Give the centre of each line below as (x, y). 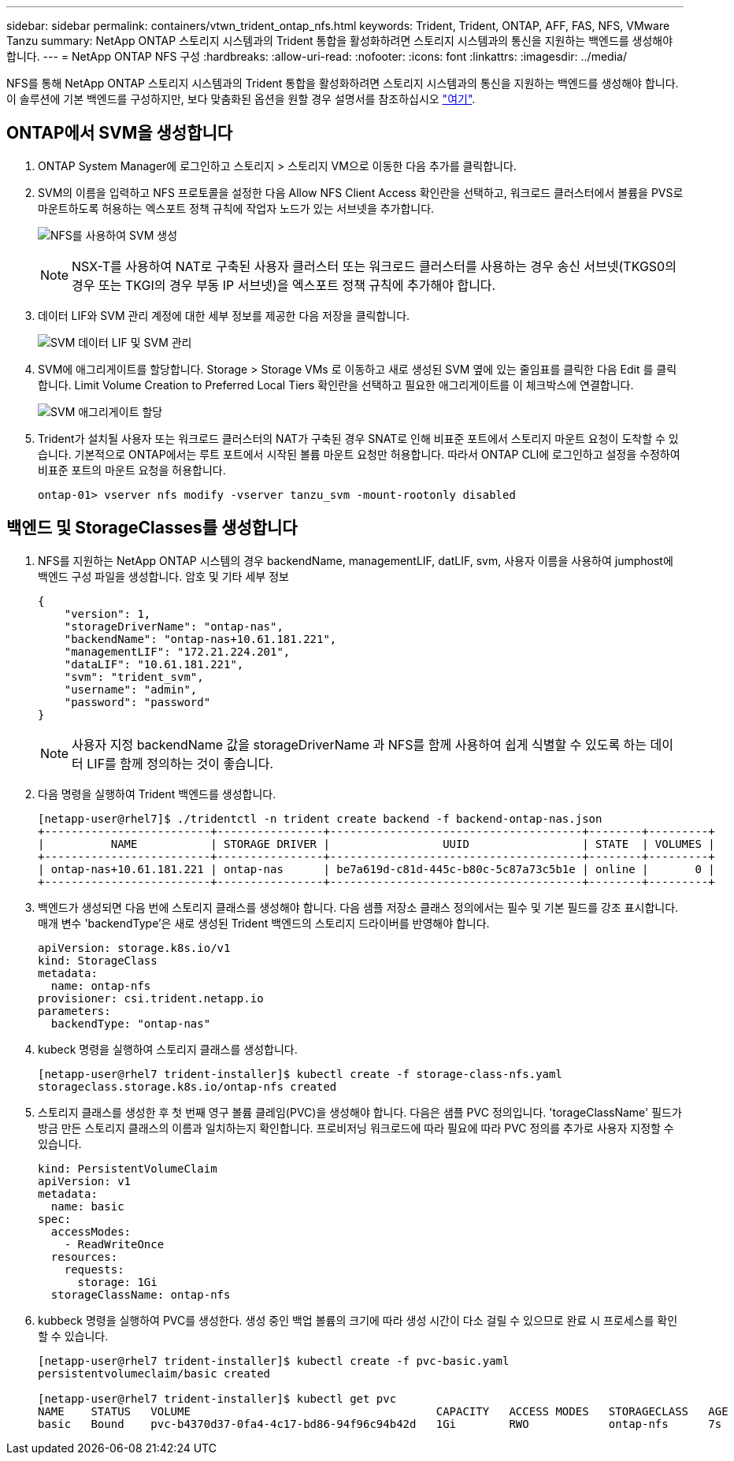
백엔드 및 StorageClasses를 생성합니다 (152, 528)
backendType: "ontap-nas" (131, 1023)
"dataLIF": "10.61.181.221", (154, 664)
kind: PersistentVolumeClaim (128, 1168)
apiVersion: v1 (85, 1181)
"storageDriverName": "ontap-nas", (174, 626)
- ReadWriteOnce (114, 1244)
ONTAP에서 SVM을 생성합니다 (120, 133)
